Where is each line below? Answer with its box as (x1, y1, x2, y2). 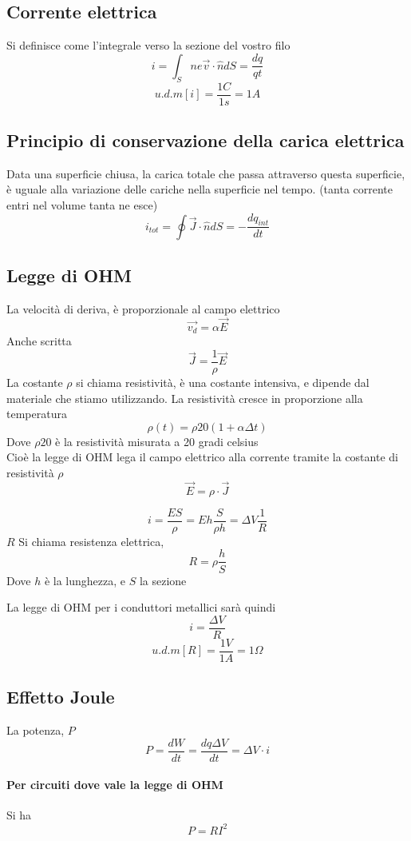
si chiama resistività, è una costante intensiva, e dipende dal (76, 374, 370, 390)
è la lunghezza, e (44, 572, 126, 588)
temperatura (6, 405, 67, 422)
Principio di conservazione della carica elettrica (6, 128, 405, 153)
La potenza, (6, 722, 65, 739)
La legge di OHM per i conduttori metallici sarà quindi (6, 599, 276, 616)
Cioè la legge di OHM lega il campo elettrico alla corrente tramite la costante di (6, 448, 398, 465)
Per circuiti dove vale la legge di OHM (6, 776, 223, 793)
